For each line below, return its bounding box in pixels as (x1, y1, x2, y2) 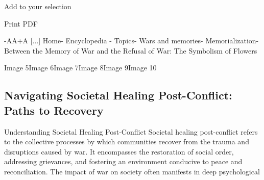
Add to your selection (4, 1, 71, 11)
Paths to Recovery (4, 102, 104, 118)
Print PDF (4, 18, 38, 29)
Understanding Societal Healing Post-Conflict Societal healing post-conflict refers (4, 126, 258, 137)
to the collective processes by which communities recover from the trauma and (4, 136, 249, 147)
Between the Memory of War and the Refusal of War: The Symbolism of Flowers (4, 45, 257, 56)
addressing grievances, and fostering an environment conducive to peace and (4, 156, 243, 167)
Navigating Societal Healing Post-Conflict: (4, 87, 232, 103)
